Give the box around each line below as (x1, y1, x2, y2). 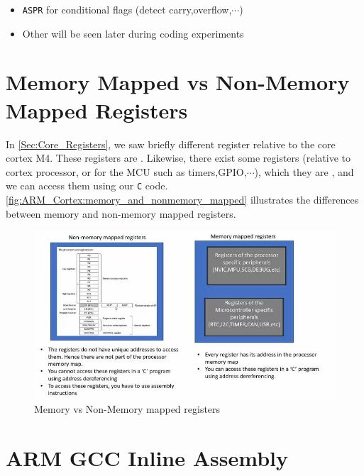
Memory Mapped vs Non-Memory (6, 67, 350, 96)
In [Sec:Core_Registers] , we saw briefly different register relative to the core (6, 136, 336, 151)
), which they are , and (254, 164, 354, 179)
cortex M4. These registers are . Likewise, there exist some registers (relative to (6, 150, 351, 165)
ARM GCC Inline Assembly (6, 443, 288, 472)
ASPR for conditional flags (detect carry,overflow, (22, 2, 232, 16)
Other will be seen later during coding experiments (22, 26, 244, 40)
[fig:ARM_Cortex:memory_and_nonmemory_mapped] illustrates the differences (6, 192, 359, 206)
